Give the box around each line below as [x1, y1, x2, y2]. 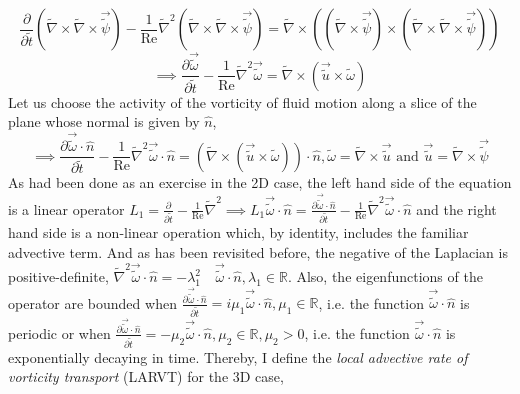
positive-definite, [8, 266, 109, 287]
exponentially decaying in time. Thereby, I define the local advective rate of [8, 346, 468, 367]
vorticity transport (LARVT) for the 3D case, [8, 366, 284, 387]
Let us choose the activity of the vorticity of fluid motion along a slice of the [8, 91, 477, 112]
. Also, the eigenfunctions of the [287, 266, 483, 287]
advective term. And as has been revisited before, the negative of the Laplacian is [8, 242, 508, 263]
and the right [416, 198, 497, 219]
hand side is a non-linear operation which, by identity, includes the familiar [8, 222, 469, 243]
